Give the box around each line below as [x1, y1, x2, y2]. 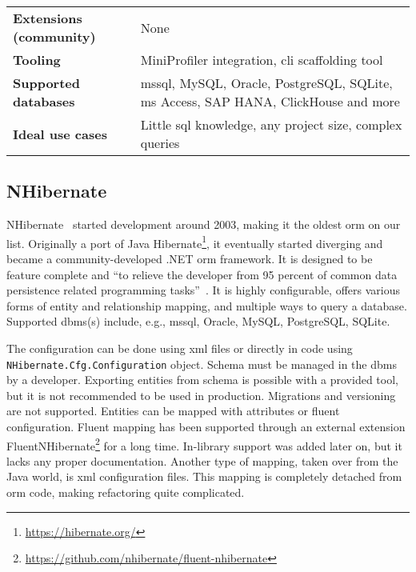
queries [140, 134, 180, 152]
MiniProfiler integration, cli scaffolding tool [140, 50, 383, 69]
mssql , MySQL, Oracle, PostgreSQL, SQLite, [140, 74, 393, 92]
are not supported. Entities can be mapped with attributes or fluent [6, 402, 340, 419]
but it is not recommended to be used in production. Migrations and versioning [6, 386, 396, 403]
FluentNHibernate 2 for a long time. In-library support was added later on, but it [6, 434, 402, 454]
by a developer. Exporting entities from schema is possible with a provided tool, [6, 371, 398, 388]
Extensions [13, 9, 82, 27]
